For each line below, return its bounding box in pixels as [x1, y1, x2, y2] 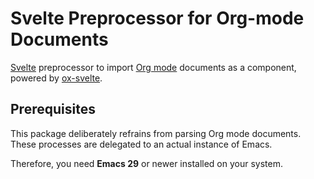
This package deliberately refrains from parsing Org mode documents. [10, 127, 302, 139]
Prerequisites [10, 101, 96, 118]
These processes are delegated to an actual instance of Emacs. [10, 138, 273, 150]
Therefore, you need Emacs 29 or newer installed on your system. [10, 157, 283, 169]
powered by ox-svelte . [10, 72, 103, 84]
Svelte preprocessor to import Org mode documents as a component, [10, 61, 297, 73]
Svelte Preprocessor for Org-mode [10, 7, 305, 30]
